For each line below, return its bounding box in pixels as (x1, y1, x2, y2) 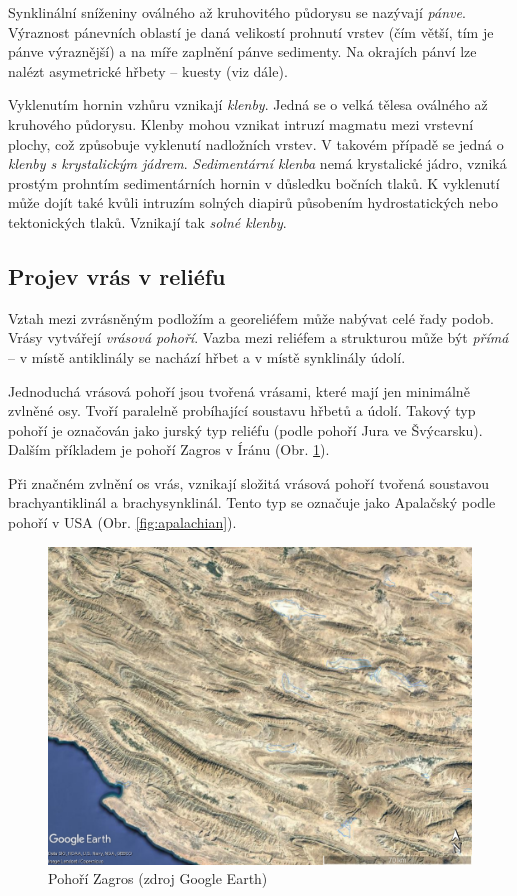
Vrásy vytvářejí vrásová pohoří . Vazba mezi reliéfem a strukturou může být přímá (8, 327, 509, 348)
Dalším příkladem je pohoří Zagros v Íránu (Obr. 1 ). (8, 439, 330, 460)
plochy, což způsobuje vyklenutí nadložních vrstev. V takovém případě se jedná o (8, 133, 504, 154)
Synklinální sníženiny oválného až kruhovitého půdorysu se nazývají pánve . (8, 2, 466, 22)
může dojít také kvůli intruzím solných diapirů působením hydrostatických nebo (8, 192, 499, 213)
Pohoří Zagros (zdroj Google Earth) (48, 868, 268, 889)
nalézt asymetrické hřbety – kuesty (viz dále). (8, 60, 288, 81)
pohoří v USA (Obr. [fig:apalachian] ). (8, 512, 237, 533)
